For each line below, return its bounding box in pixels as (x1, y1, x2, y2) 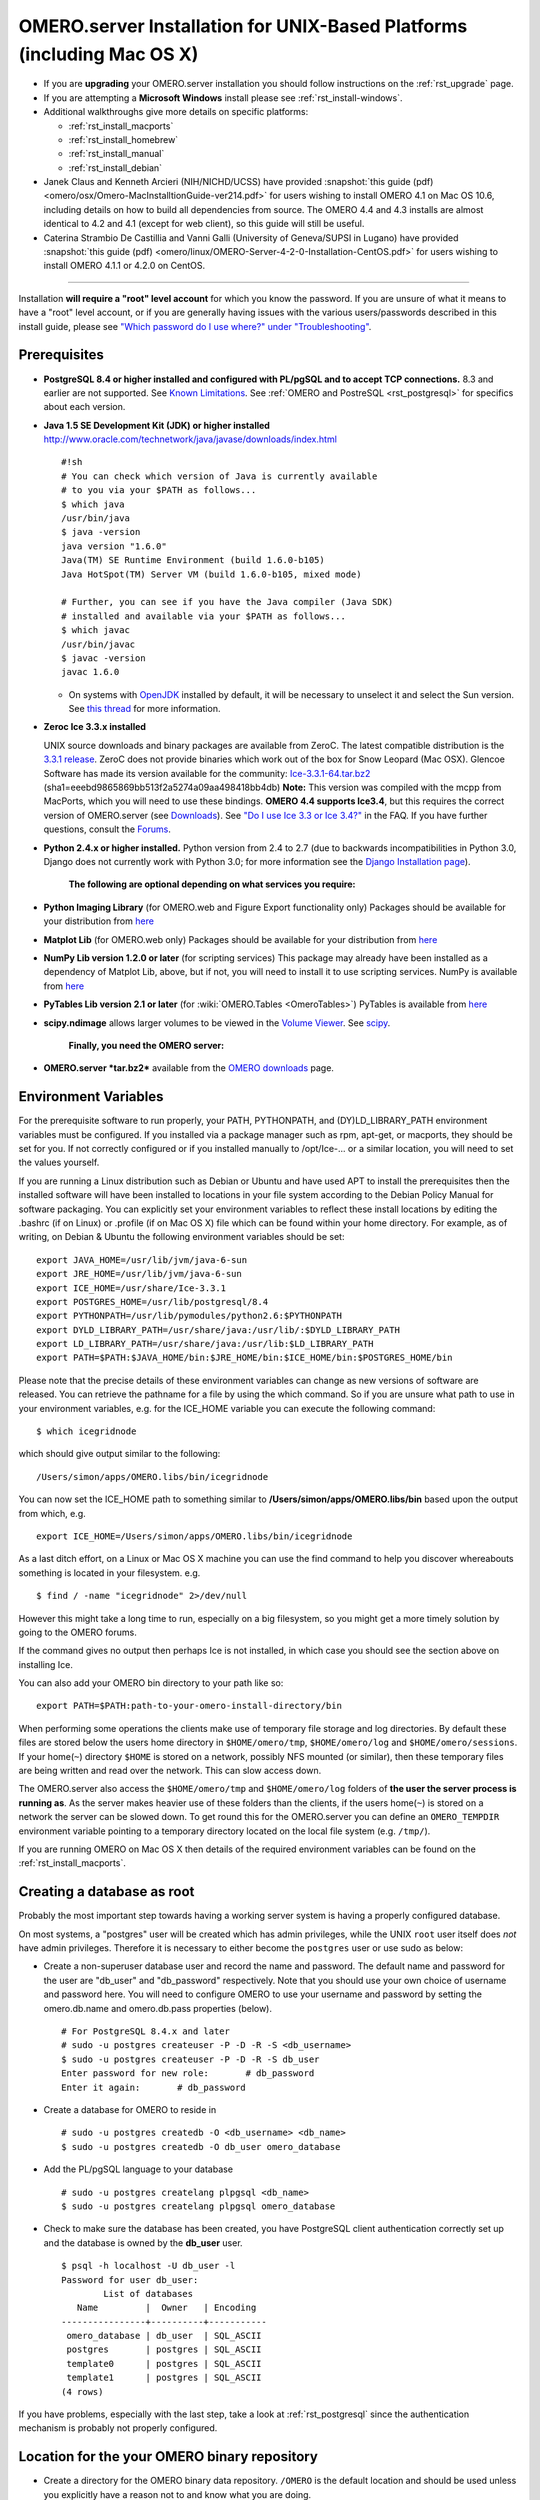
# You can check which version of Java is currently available (61, 470, 378, 482)
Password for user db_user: (61, 2274, 199, 2285)
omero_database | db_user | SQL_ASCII (66, 2330, 262, 2342)
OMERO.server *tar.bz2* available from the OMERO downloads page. (43, 1062, 335, 1074)
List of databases (103, 2288, 194, 2299)
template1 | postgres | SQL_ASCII (66, 2372, 262, 2384)
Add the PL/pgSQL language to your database (43, 2163, 234, 2175)
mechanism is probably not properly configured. (18, 2422, 218, 2434)
